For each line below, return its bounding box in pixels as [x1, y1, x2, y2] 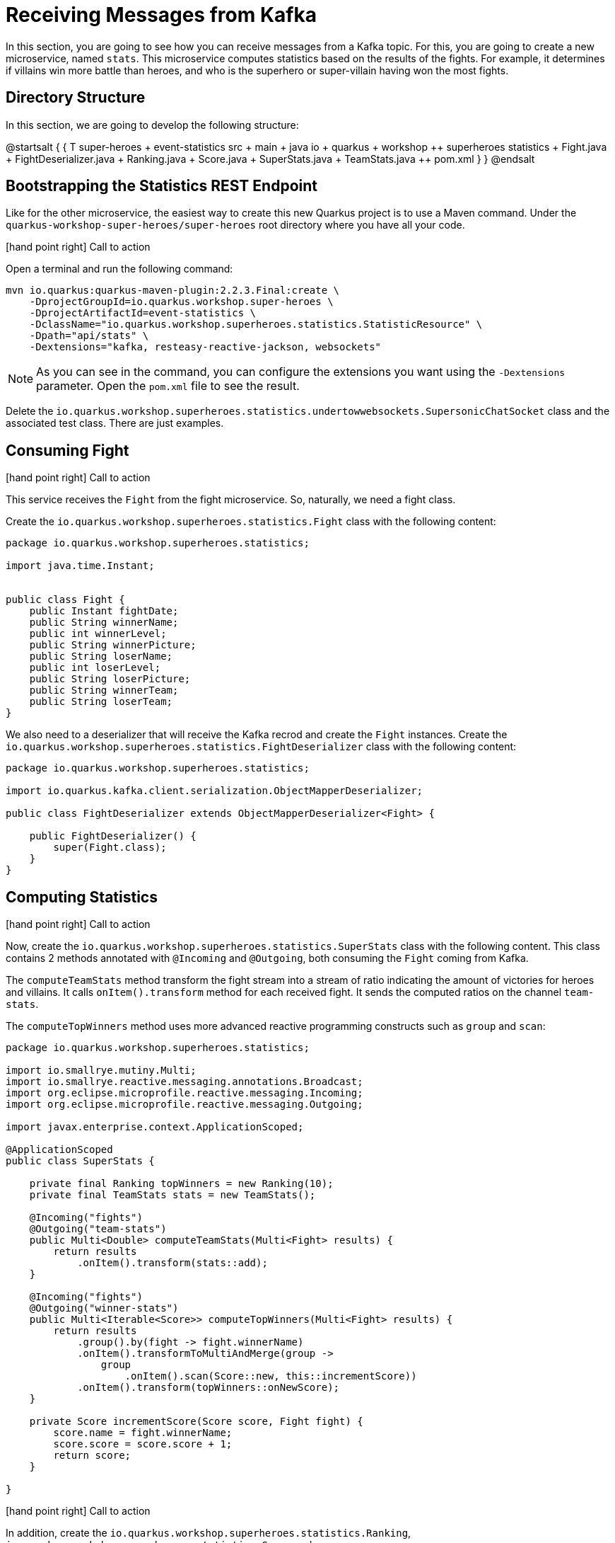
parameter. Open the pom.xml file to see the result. [36, 379, 300, 394]
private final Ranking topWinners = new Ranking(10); [29, 1178, 334, 1190]
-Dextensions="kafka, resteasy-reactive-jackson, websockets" [29, 341, 382, 353]
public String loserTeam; [29, 696, 173, 708]
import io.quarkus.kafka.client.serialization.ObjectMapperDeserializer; [6, 785, 423, 797]
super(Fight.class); [53, 842, 167, 854]
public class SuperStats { [6, 1155, 155, 1167]
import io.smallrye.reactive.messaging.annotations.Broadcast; [6, 1076, 363, 1088]
